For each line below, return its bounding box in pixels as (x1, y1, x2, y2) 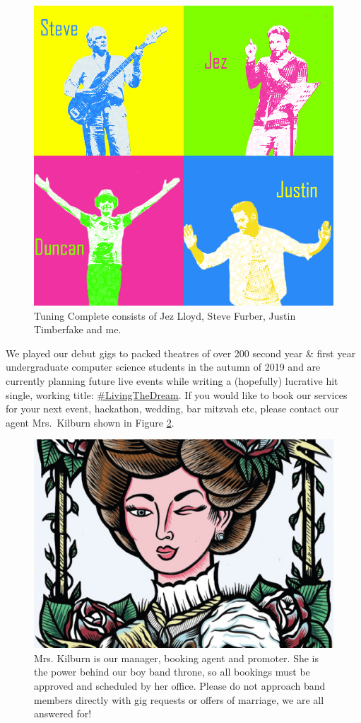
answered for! (34, 706, 92, 721)
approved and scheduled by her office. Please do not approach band (34, 678, 326, 693)
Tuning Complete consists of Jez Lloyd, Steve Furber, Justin (34, 308, 296, 323)
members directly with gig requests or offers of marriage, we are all (34, 692, 324, 707)
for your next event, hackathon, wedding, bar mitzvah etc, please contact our (6, 401, 339, 416)
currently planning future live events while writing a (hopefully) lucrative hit (6, 373, 338, 388)
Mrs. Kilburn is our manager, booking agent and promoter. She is (34, 650, 319, 665)
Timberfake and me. (34, 322, 122, 337)
